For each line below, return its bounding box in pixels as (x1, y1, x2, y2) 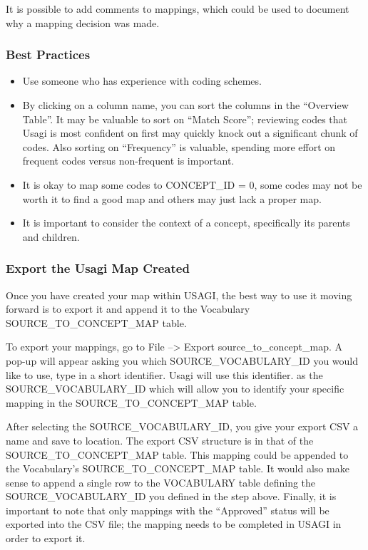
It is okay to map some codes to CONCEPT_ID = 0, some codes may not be (22, 177, 362, 192)
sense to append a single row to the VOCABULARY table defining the (6, 474, 316, 489)
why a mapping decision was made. (6, 15, 160, 30)
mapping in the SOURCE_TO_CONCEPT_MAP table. (6, 395, 257, 410)
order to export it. (6, 531, 86, 546)
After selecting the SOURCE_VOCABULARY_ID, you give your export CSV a (6, 419, 359, 434)
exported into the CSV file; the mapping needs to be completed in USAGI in (6, 517, 342, 531)
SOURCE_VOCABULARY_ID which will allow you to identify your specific (6, 381, 344, 396)
